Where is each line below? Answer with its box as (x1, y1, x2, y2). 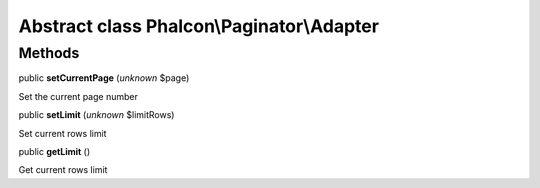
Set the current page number (18, 90, 139, 102)
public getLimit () (18, 145, 91, 157)
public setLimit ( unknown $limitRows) (18, 109, 175, 121)
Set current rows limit (18, 127, 107, 139)
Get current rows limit (18, 164, 108, 176)
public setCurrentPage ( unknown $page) (18, 72, 190, 84)
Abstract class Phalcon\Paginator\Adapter (18, 15, 380, 37)
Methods (18, 44, 80, 62)
